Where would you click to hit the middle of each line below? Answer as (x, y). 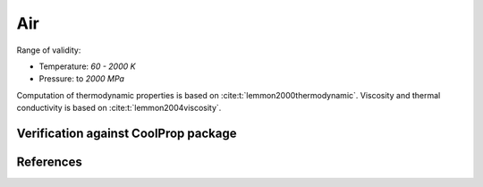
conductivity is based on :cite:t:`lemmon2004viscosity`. (119, 108)
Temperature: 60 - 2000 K (87, 66)
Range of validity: (49, 50)
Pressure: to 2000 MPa (82, 79)
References (49, 161)
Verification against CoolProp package (127, 133)
